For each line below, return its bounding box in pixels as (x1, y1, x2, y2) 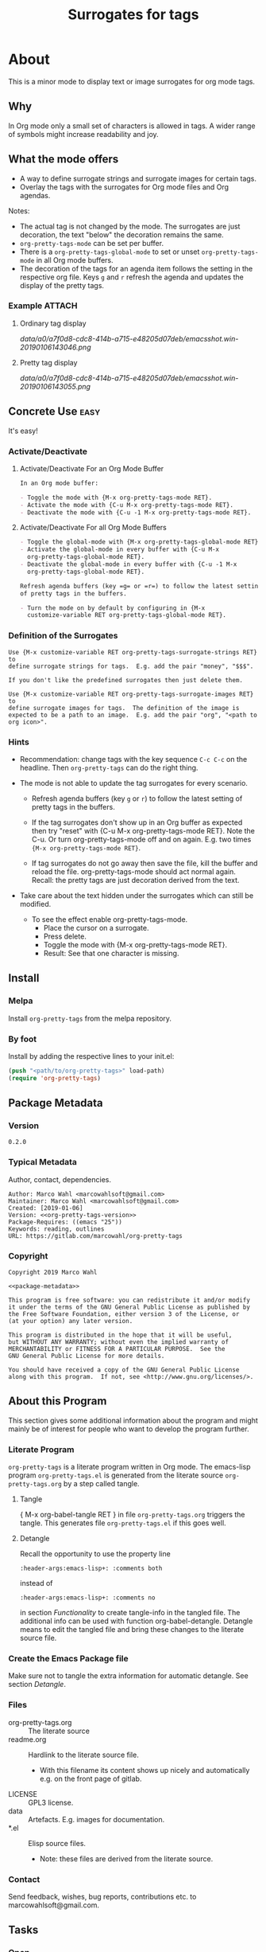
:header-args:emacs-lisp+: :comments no (19, 1594, 156, 1602)
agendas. (19, 190, 51, 200)
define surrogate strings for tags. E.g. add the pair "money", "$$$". (8, 662, 254, 670)
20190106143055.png (19, 381, 91, 391)
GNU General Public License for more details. (8, 1352, 165, 1360)
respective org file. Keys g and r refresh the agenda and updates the (19, 272, 244, 282)
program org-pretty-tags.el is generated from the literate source (8, 1470, 224, 1480)
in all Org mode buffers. (36, 255, 114, 264)
